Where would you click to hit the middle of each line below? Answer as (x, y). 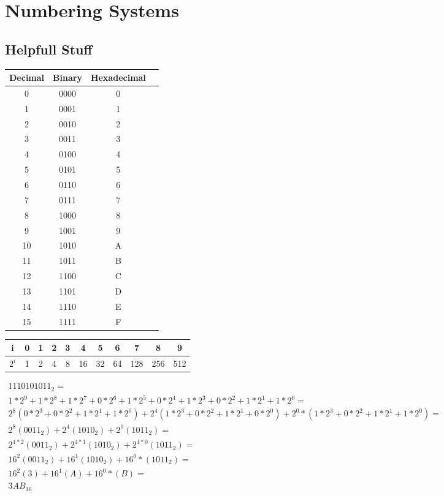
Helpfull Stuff (49, 49)
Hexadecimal (118, 77)
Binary (67, 77)
